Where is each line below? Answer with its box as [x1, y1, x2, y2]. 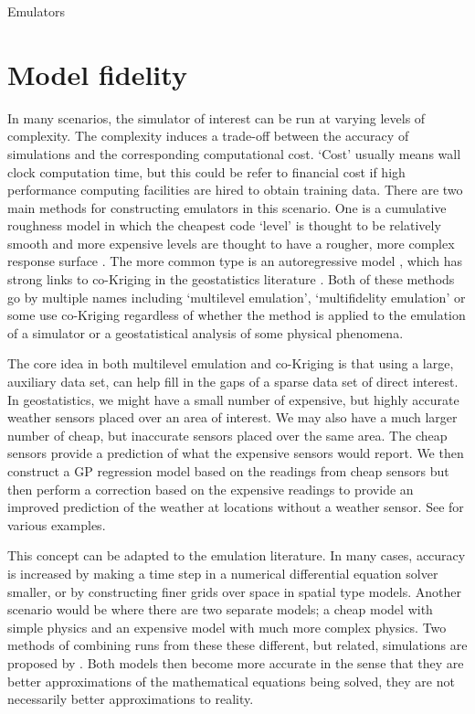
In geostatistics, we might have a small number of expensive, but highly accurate [7, 389, 459, 409]
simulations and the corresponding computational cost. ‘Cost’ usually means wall [7, 144, 461, 163]
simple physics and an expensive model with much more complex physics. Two [7, 617, 447, 636]
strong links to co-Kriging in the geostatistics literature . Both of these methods [7, 270, 455, 289]
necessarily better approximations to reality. [7, 689, 254, 709]
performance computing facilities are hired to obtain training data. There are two [7, 180, 463, 199]
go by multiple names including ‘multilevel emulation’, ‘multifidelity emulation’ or [7, 287, 466, 306]
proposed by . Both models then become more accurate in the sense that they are [7, 653, 464, 672]
